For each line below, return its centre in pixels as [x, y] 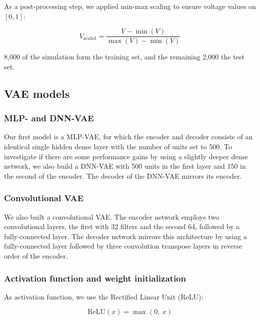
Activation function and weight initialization [95, 278]
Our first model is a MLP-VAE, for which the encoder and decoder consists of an [128, 137]
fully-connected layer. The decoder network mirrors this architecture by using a [125, 236]
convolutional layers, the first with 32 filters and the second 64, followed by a [122, 226]
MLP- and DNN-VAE [49, 118]
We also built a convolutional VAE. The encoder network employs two [112, 216]
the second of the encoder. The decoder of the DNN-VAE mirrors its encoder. [123, 175]
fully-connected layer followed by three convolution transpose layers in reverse [123, 246]
